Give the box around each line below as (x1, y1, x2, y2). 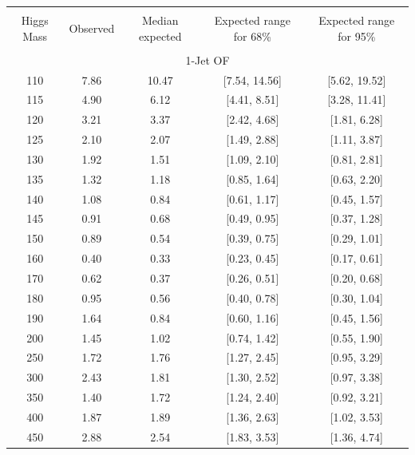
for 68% (233, 27, 271, 44)
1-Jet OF (185, 51, 230, 68)
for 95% (338, 27, 376, 44)
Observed (69, 19, 115, 36)
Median (141, 12, 179, 28)
